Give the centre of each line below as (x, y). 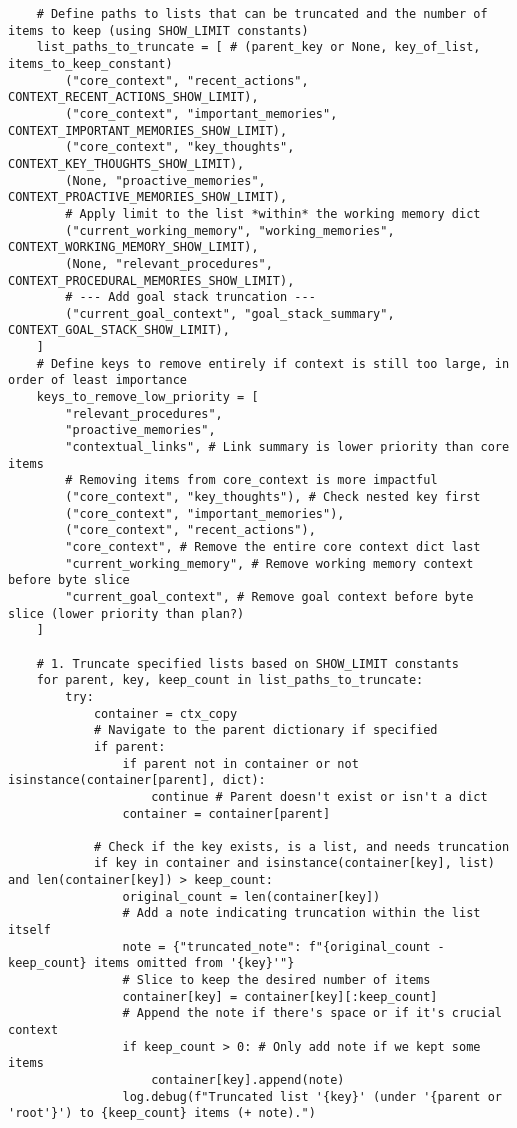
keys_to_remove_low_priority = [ (147, 397)
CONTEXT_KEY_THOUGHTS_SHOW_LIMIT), (126, 163)
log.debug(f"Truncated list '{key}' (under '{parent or (312, 1096)
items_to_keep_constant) (90, 63)
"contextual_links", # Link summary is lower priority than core (287, 447)
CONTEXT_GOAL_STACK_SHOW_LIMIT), (119, 330)
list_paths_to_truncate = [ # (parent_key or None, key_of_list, (258, 47)
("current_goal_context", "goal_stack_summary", (230, 313)
